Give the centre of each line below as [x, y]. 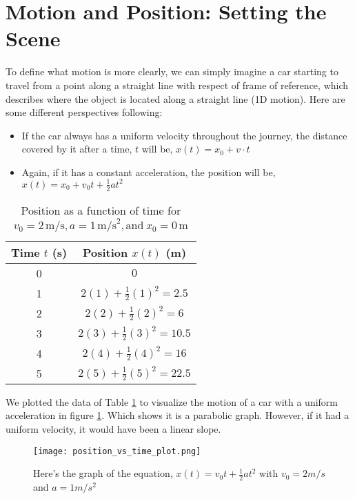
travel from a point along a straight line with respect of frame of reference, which [177, 85]
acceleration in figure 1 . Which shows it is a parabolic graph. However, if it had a [177, 415]
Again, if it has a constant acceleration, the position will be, [149, 172]
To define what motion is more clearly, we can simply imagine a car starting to [172, 71]
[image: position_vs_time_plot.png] [117, 451]
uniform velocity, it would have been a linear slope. [113, 429]
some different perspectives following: [84, 112]
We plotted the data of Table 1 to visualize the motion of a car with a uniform [172, 401]
